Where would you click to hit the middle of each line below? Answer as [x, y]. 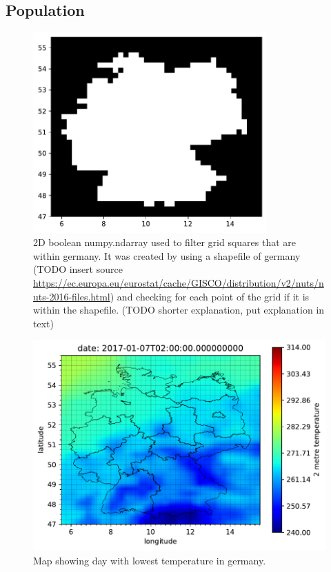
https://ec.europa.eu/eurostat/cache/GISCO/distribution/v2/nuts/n [179, 283]
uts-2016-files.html [72, 296]
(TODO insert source [78, 269]
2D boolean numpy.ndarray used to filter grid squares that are [165, 242]
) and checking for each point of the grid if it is [210, 296]
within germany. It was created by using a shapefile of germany [167, 255]
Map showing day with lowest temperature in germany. [150, 560]
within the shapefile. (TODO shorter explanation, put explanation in [179, 310]
